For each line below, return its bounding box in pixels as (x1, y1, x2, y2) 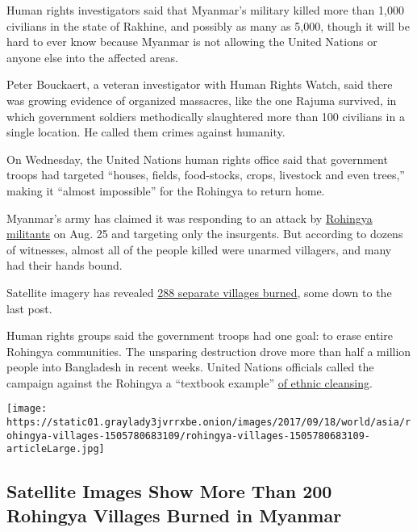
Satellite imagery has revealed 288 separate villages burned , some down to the (6, 283, 392, 300)
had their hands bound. (6, 257, 123, 274)
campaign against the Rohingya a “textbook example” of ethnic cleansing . (6, 374, 373, 391)
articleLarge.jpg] (6, 443, 105, 455)
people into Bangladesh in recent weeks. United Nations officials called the (6, 358, 374, 375)
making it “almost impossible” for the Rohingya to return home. (6, 182, 325, 199)
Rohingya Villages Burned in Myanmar (6, 502, 342, 527)
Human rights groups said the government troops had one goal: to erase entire (6, 327, 393, 344)
